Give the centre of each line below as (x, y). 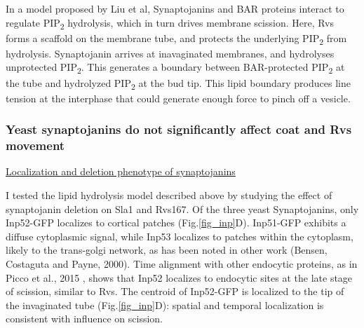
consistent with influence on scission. (84, 319)
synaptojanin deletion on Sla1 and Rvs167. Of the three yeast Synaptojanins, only (182, 209)
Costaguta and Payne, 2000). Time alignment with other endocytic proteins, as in (182, 263)
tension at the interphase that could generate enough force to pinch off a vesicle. (178, 98)
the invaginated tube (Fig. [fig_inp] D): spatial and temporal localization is (165, 305)
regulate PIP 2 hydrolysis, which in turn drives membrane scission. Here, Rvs (170, 23)
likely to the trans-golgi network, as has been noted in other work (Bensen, (167, 250)
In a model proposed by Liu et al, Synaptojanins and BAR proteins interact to (175, 8)
